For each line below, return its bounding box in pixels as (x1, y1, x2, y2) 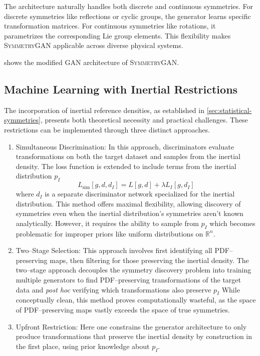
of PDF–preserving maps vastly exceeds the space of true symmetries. (16, 304, 230, 315)
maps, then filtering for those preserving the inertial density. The (50, 254, 249, 265)
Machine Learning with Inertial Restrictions (4, 81, 238, 96)
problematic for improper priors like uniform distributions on (16, 228, 203, 238)
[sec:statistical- (206, 104, 252, 115)
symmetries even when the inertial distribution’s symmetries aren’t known (16, 208, 243, 218)
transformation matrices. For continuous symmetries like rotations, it (4, 20, 216, 31)
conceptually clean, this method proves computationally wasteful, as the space (16, 294, 256, 305)
